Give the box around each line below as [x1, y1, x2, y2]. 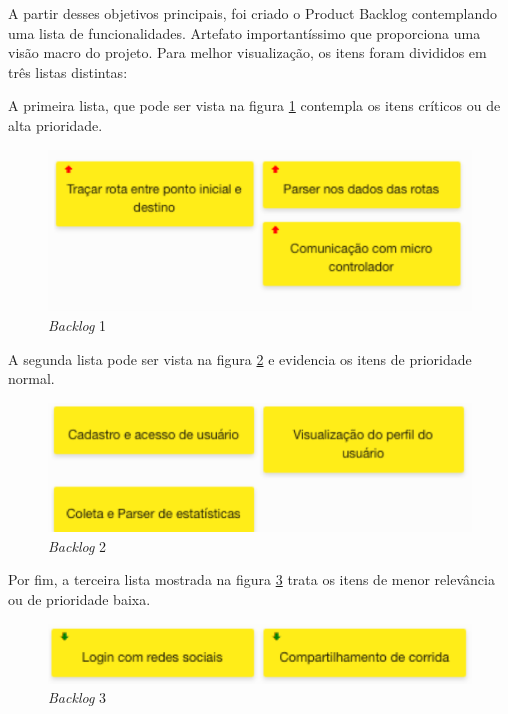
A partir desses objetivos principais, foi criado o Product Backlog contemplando [8, 3, 498, 23]
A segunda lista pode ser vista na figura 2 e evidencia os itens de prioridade [8, 348, 472, 369]
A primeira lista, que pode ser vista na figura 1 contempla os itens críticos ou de [8, 95, 501, 116]
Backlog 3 [48, 687, 107, 708]
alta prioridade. [8, 114, 103, 135]
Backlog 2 [48, 535, 107, 556]
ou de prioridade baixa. [8, 588, 151, 609]
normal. [8, 368, 55, 389]
